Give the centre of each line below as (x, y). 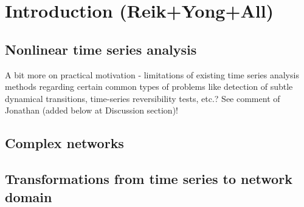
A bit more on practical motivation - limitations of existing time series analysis (152, 74)
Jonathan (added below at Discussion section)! (92, 110)
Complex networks (64, 143)
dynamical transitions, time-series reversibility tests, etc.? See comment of (143, 98)
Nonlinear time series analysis (101, 49)
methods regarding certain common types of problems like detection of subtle (149, 87)
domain (29, 196)
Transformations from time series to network (149, 179)
